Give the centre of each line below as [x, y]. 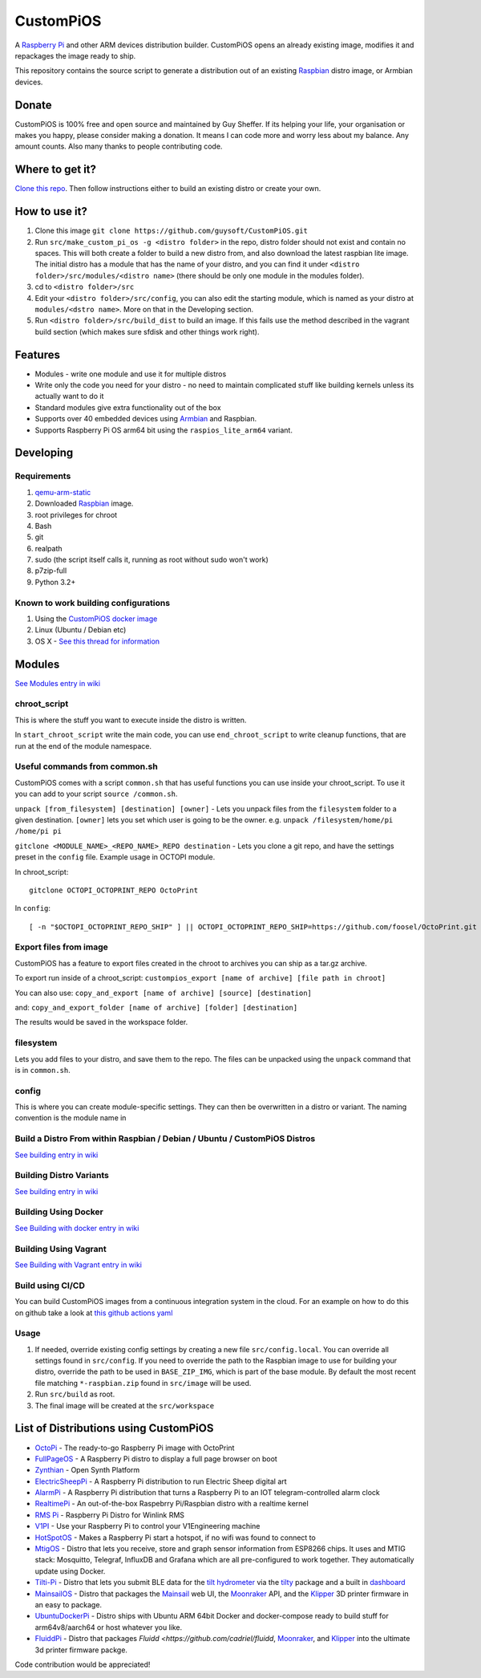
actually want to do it [69, 396]
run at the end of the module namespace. [83, 746]
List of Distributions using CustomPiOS [114, 1428]
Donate [33, 105]
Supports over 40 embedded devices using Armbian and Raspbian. [146, 419]
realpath [49, 548]
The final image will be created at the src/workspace [125, 1405]
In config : [33, 908]
